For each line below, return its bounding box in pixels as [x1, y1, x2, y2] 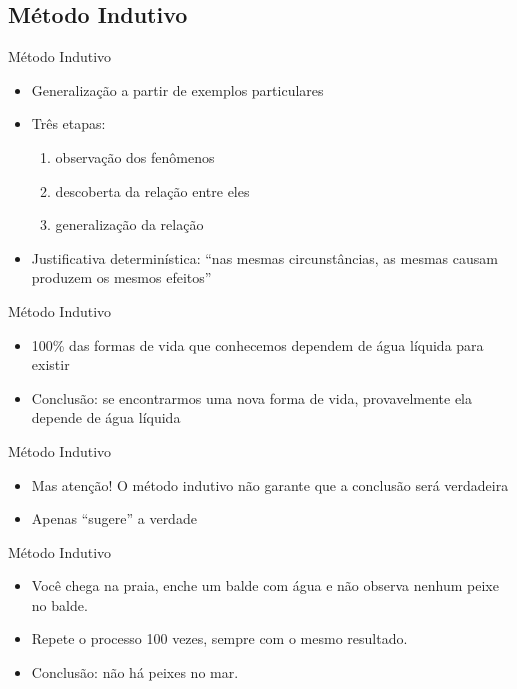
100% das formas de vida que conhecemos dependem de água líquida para [31, 334, 484, 355]
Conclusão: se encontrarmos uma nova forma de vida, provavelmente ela [31, 387, 472, 408]
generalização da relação [55, 214, 204, 235]
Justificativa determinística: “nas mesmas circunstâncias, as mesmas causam [31, 247, 498, 268]
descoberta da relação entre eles [55, 180, 250, 201]
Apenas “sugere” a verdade [31, 508, 197, 529]
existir [31, 354, 70, 375]
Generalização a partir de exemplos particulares [31, 79, 324, 100]
